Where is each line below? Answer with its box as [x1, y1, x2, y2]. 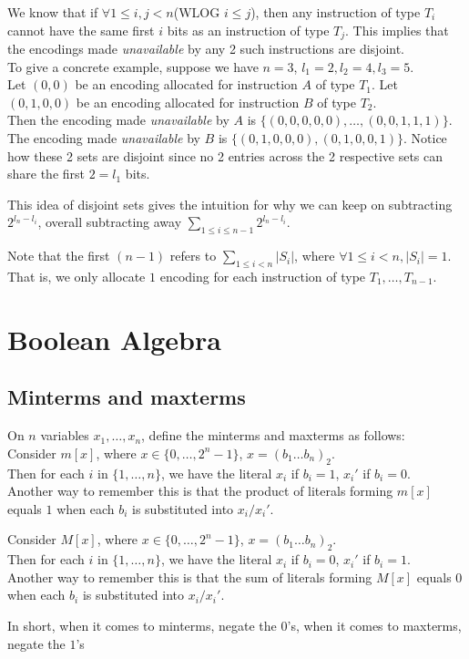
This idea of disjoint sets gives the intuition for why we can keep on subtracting [7, 194, 453, 213]
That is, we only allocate [7, 266, 146, 285]
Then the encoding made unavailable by [7, 110, 229, 129]
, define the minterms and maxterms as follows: [141, 426, 405, 445]
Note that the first [7, 246, 110, 265]
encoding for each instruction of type [159, 266, 366, 285]
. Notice [403, 129, 447, 148]
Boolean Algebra [7, 320, 221, 357]
